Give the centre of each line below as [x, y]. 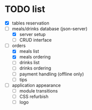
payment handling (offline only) [51, 74]
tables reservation [30, 23]
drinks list [29, 62]
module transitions [38, 90]
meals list [29, 51]
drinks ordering [35, 68]
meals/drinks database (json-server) [50, 29]
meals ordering [35, 57]
